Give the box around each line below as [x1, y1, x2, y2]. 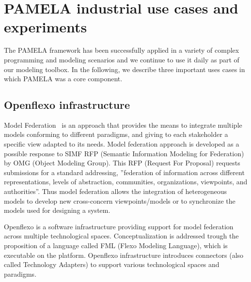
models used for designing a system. [4, 205, 110, 215]
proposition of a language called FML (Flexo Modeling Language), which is [4, 240, 228, 251]
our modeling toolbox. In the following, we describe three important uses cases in [4, 64, 245, 74]
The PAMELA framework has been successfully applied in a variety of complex [4, 45, 239, 55]
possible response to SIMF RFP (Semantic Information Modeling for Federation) [4, 148, 244, 158]
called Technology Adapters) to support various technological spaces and [4, 259, 220, 269]
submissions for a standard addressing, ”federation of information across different [4, 167, 245, 177]
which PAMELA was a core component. [4, 74, 123, 84]
